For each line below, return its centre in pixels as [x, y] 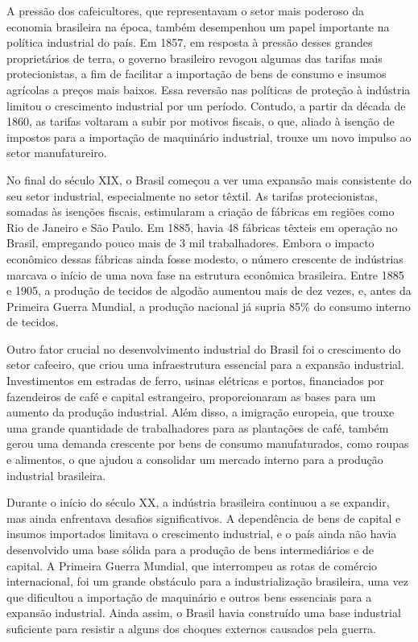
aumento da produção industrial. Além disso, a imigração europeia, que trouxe [201, 412]
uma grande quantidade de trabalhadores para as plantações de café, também [198, 427]
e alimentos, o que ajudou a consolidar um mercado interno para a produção [195, 460]
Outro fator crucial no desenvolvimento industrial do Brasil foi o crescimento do [204, 348]
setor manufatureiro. [57, 153]
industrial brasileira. [56, 475]
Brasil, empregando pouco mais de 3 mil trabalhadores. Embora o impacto [190, 243]
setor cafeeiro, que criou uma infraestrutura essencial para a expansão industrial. [205, 364]
